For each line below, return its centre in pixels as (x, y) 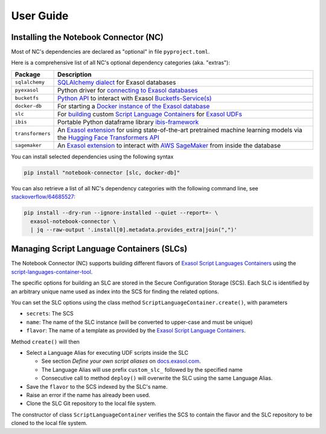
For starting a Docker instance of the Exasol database (134, 106)
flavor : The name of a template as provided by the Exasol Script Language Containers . (136, 331)
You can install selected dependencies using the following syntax (92, 157)
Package (27, 74)
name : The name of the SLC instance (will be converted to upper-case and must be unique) (139, 322)
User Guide (40, 16)
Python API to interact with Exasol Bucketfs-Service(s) (135, 98)
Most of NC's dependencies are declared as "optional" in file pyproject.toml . (110, 52)
